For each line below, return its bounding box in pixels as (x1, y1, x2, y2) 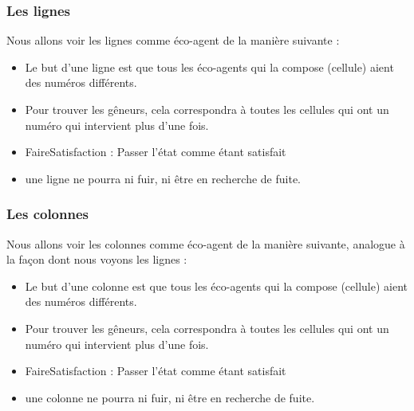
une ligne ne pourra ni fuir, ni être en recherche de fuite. (25, 170, 301, 186)
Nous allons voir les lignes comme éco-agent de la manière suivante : (6, 32, 340, 49)
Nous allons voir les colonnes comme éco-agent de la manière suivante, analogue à (6, 235, 405, 252)
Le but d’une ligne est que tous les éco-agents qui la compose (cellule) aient (25, 58, 394, 75)
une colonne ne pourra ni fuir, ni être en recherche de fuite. (25, 389, 315, 405)
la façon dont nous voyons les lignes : (6, 251, 187, 268)
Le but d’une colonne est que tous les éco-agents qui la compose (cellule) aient (25, 277, 408, 294)
